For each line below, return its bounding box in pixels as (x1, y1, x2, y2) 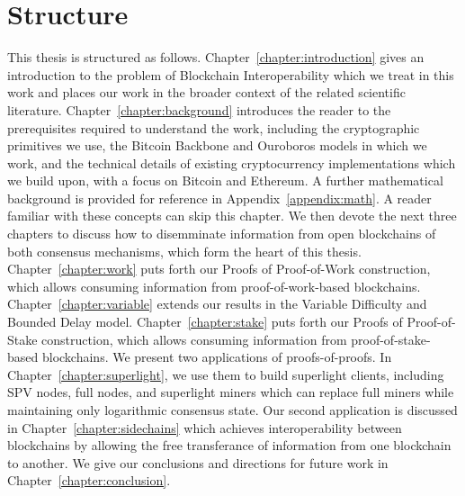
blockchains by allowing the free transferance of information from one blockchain (7, 436, 452, 455)
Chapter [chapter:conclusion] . (7, 471, 171, 490)
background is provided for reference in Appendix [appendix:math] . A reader (7, 188, 432, 207)
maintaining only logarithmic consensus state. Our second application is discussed (7, 401, 458, 419)
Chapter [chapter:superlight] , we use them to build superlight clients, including (7, 365, 444, 383)
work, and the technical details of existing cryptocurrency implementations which (7, 153, 456, 172)
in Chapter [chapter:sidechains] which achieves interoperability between (7, 418, 402, 437)
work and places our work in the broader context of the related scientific (7, 83, 406, 102)
